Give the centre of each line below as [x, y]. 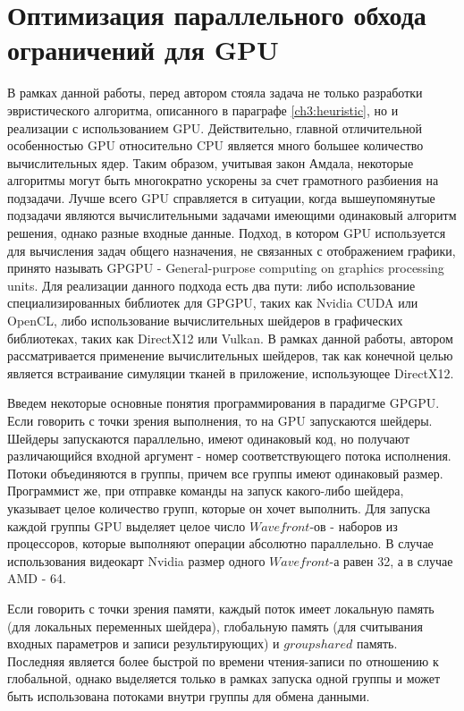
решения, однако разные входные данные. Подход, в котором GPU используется [227, 233]
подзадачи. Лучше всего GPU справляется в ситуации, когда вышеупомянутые [221, 197]
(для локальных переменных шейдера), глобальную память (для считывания [215, 626]
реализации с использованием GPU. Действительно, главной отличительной [215, 127]
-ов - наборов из [354, 525]
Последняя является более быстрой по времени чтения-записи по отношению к [223, 660]
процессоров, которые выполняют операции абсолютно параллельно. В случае [220, 543]
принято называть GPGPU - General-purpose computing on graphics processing [226, 268]
